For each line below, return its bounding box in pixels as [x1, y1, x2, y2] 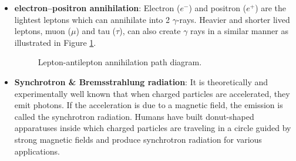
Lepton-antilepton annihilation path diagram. [38, 56, 202, 68]
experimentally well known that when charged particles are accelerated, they [14, 87, 290, 99]
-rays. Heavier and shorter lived [176, 13, 290, 25]
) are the [255, 2, 287, 14]
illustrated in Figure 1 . [14, 36, 96, 48]
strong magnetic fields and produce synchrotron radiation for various [14, 133, 262, 145]
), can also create [119, 25, 181, 37]
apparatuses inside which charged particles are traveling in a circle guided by [14, 122, 291, 134]
